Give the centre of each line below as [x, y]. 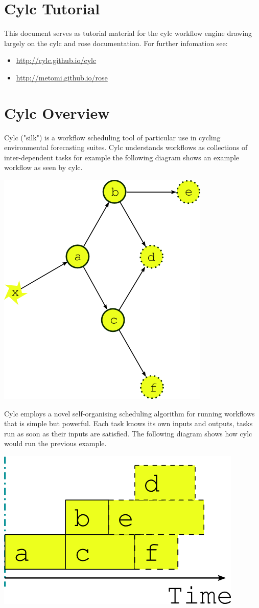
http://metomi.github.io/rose [62, 77]
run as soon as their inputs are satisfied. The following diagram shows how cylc [128, 433]
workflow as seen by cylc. [43, 167]
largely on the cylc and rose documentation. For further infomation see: [116, 43]
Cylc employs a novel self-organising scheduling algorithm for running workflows [129, 413]
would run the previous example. [55, 443]
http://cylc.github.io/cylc [56, 60]
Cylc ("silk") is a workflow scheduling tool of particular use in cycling [112, 137]
